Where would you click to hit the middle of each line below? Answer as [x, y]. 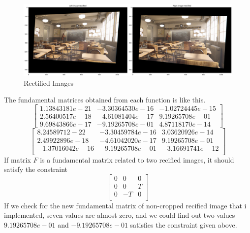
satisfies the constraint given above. [184, 225]
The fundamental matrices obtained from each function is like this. [105, 99]
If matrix [17, 159]
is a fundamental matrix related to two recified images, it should [137, 159]
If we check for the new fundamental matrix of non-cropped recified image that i [125, 205]
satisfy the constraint [36, 169]
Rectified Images [48, 83]
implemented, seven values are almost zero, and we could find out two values [120, 215]
